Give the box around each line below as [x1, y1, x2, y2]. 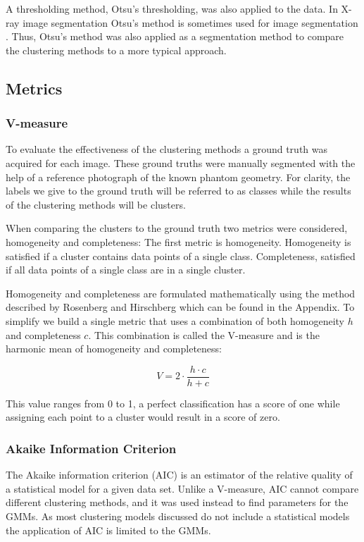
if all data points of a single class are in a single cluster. [6, 262, 246, 277]
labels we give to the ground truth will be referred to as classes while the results [6, 183, 351, 198]
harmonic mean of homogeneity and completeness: [6, 341, 222, 356]
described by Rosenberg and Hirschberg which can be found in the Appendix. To [6, 300, 355, 314]
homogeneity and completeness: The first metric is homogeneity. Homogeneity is [6, 234, 351, 249]
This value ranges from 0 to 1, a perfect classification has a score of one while [6, 395, 340, 410]
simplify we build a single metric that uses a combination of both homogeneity [6, 313, 345, 328]
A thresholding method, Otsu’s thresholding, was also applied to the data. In [6, 1, 338, 16]
